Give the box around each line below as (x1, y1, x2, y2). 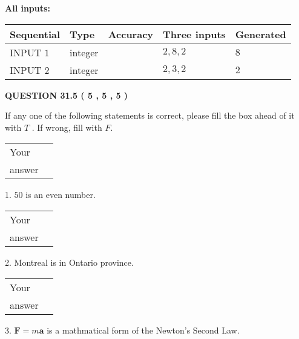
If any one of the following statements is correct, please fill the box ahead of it (5, 109, 295, 122)
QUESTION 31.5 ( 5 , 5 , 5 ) (5, 88, 128, 101)
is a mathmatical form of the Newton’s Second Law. (47, 323, 240, 336)
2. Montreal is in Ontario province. (5, 255, 134, 268)
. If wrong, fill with (31, 120, 102, 133)
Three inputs (163, 27, 226, 41)
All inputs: (5, 2, 50, 14)
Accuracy (108, 27, 154, 41)
